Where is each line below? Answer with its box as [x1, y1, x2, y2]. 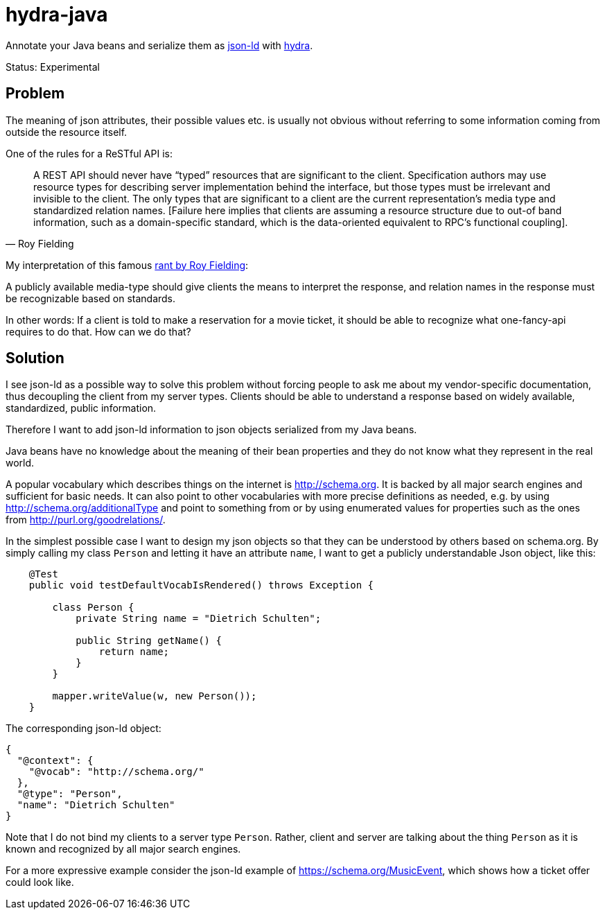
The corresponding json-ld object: [6, 722, 161, 735]
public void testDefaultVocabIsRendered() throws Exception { [28, 579, 374, 591]
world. [6, 457, 35, 469]
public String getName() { [76, 635, 222, 647]
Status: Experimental [6, 60, 100, 73]
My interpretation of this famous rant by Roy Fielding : [6, 259, 249, 271]
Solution [6, 349, 64, 367]
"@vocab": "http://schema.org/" [28, 766, 204, 778]
